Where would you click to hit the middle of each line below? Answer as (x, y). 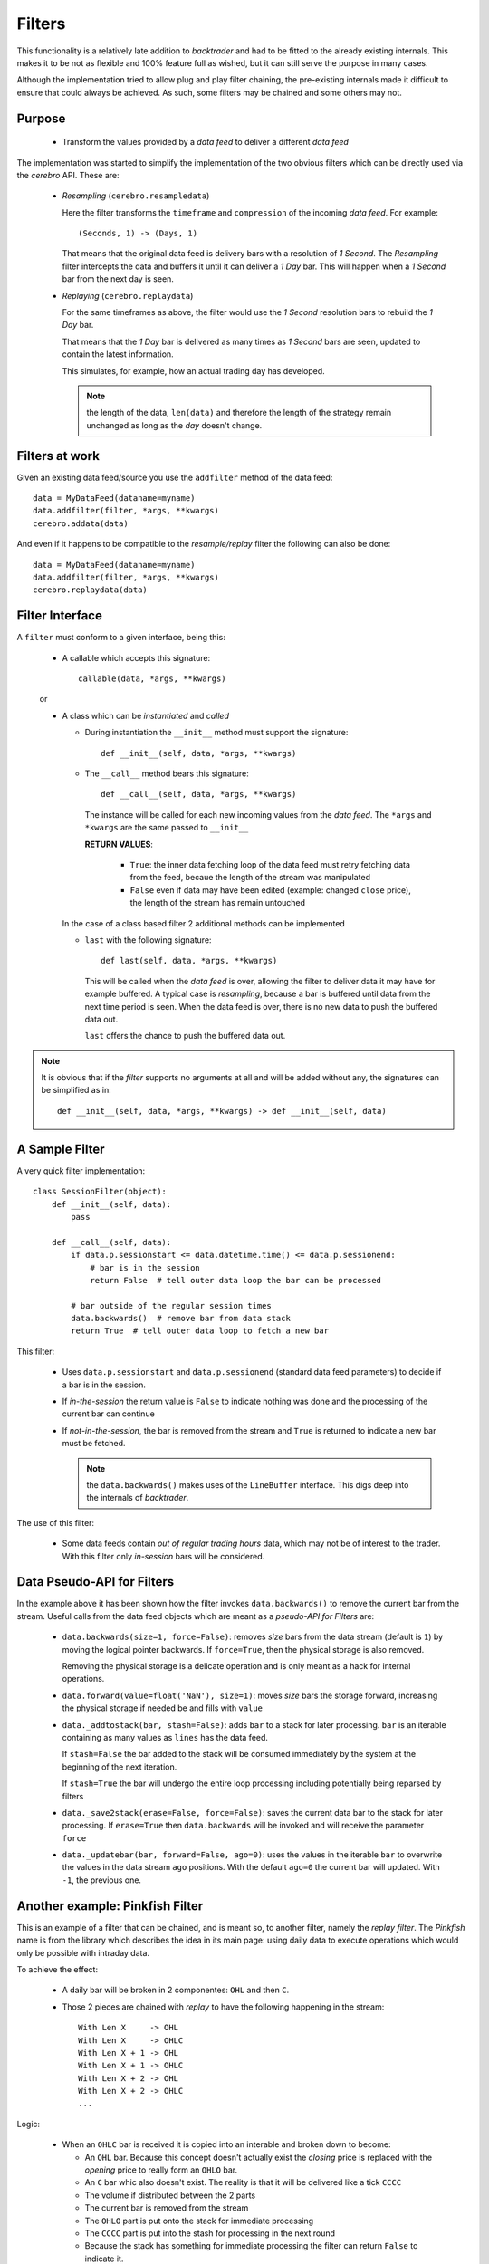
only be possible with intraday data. (83, 1952)
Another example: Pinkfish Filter (110, 1906)
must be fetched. (94, 1444)
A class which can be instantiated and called (146, 715)
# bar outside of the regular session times (171, 1305)
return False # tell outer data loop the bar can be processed (236, 1280)
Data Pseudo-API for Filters (96, 1582)
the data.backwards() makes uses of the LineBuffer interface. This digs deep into (248, 1484)
